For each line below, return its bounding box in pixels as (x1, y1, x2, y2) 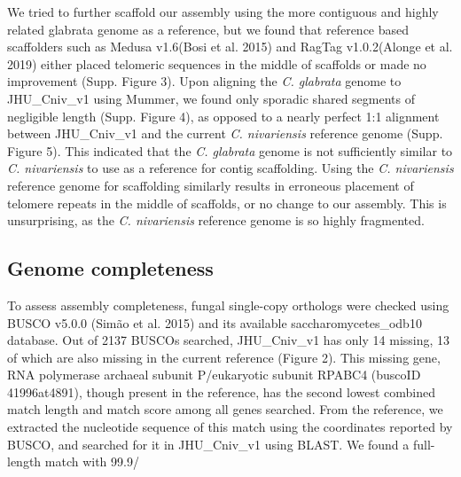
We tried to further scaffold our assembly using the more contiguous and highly (7, 3, 439, 20)
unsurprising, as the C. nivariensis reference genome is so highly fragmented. (7, 211, 425, 230)
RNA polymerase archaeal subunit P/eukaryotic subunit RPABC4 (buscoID (7, 365, 421, 384)
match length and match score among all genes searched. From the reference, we (7, 400, 443, 418)
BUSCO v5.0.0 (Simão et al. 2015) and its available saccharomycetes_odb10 (7, 313, 422, 332)
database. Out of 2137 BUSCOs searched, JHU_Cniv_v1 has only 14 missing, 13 (7, 331, 450, 349)
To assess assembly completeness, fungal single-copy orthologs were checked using (7, 295, 449, 314)
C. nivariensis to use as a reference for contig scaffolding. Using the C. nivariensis (7, 159, 454, 177)
